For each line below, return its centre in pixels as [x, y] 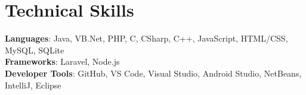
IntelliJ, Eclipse [33, 85]
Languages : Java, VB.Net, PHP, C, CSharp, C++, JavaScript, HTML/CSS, [146, 38]
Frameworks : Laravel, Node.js [62, 61]
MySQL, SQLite [35, 50]
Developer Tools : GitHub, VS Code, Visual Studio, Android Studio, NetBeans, [153, 73]
